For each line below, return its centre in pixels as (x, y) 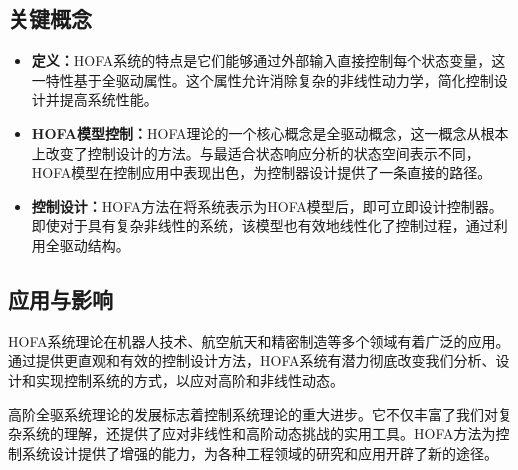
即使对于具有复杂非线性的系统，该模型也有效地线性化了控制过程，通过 (262, 225)
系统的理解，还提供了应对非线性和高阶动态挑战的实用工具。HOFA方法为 (258, 433)
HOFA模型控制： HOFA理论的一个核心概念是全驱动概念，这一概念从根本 (270, 132)
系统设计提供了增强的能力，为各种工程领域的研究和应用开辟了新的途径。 (259, 452)
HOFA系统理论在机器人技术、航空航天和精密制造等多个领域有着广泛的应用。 (259, 340)
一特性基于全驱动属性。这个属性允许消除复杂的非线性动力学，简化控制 (262, 79)
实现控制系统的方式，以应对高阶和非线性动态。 (189, 379)
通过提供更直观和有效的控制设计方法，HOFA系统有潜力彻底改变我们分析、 (252, 360)
